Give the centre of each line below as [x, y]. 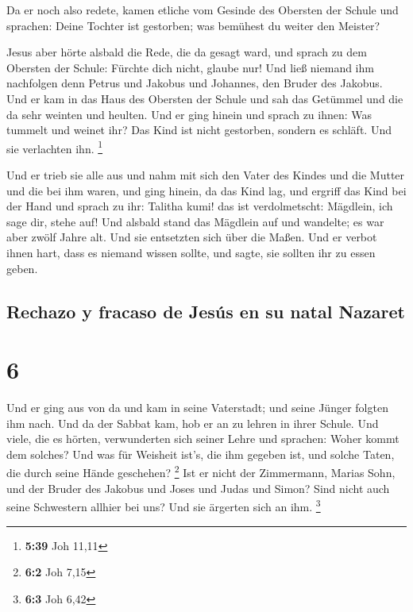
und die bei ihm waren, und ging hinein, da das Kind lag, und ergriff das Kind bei [206, 190]
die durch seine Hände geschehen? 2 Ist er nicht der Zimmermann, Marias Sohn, [201, 472]
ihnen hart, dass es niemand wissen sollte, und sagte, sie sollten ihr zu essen [191, 252]
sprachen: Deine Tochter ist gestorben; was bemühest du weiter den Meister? [193, 25]
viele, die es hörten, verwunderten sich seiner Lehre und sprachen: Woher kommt [203, 439]
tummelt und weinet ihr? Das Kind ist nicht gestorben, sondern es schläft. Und [199, 130]
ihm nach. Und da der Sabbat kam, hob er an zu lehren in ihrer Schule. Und [193, 423]
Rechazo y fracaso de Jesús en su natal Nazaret [206, 311]
